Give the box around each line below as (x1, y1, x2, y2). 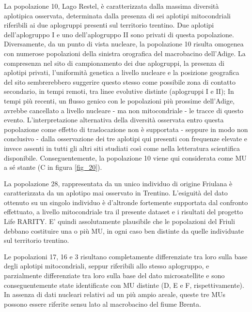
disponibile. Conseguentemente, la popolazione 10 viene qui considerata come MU (4, 152, 247, 163)
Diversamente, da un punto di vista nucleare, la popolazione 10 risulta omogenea (4, 39, 244, 49)
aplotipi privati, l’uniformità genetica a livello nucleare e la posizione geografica (4, 67, 239, 77)
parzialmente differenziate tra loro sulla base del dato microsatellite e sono (4, 270, 225, 281)
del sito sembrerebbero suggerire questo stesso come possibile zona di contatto (4, 76, 236, 87)
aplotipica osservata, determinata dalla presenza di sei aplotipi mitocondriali (4, 10, 231, 20)
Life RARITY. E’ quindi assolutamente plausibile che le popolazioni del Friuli (4, 216, 235, 226)
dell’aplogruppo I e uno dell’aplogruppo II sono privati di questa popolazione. (4, 29, 234, 39)
